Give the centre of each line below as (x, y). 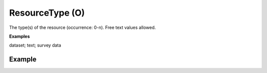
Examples (20, 36)
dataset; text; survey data (35, 45)
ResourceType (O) (47, 13)
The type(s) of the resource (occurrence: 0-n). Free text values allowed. (83, 27)
